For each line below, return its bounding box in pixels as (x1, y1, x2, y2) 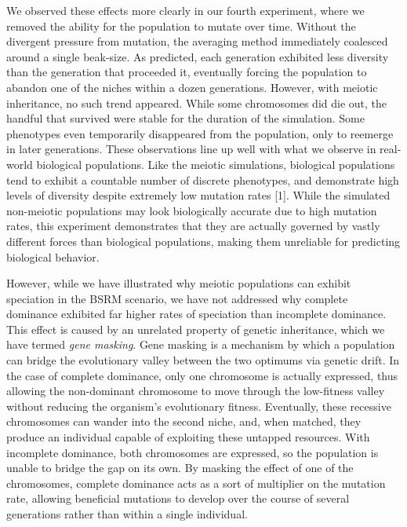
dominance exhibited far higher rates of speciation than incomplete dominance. (6, 306, 387, 322)
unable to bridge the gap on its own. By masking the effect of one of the (6, 459, 354, 476)
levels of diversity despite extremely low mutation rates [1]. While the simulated (6, 187, 391, 203)
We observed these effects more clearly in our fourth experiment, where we (6, 2, 365, 18)
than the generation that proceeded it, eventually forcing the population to (6, 64, 367, 80)
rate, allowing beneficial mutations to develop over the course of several (6, 490, 350, 507)
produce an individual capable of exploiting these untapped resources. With (6, 429, 370, 445)
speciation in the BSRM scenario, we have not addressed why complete (6, 290, 348, 306)
